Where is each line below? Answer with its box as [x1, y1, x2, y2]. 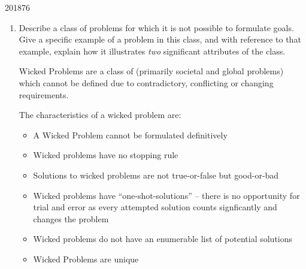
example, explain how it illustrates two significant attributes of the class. [19, 44, 286, 57]
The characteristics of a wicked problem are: [19, 108, 181, 121]
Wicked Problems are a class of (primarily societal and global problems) [19, 65, 284, 77]
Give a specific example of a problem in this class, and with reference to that [19, 33, 301, 46]
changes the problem [33, 212, 109, 225]
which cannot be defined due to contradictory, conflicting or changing [19, 76, 274, 89]
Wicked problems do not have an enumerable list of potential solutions [33, 232, 293, 245]
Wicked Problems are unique [33, 252, 139, 265]
